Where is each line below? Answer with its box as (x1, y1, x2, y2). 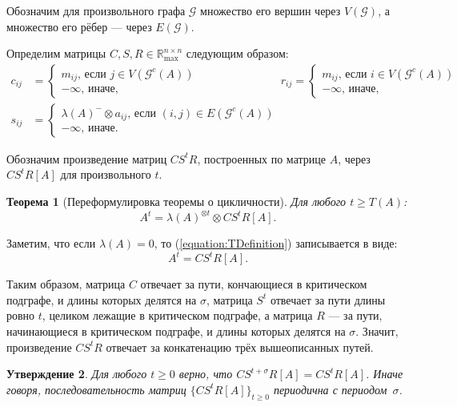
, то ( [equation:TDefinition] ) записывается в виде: (154, 235, 398, 252)
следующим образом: (186, 45, 289, 62)
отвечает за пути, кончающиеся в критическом (140, 276, 367, 292)
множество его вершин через (200, 2, 341, 18)
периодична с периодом (273, 381, 387, 397)
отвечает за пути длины (270, 291, 386, 308)
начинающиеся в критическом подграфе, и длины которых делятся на (6, 323, 346, 339)
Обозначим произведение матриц (6, 150, 167, 167)
